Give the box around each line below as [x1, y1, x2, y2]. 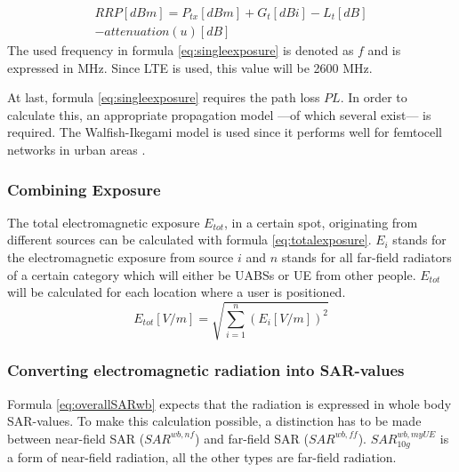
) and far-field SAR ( [195, 428, 309, 447]
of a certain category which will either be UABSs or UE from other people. [7, 265, 416, 284]
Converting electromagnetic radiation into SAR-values [7, 359, 405, 381]
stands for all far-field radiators [281, 248, 452, 267]
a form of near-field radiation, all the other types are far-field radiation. [7, 448, 397, 467]
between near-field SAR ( [7, 428, 145, 447]
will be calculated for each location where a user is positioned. [7, 283, 346, 301]
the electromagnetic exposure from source [7, 248, 234, 267]
